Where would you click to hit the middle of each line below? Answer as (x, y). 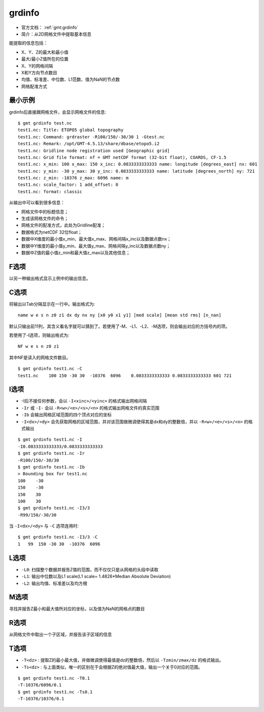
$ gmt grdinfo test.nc (45, 123)
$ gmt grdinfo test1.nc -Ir (51, 453)
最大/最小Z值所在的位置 (45, 59)
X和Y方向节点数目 (39, 72)
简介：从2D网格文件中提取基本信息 (56, 34)
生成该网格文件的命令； (45, 219)
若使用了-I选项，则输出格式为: (39, 335)
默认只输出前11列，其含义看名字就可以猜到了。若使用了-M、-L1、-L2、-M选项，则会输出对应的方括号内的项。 (119, 326)
